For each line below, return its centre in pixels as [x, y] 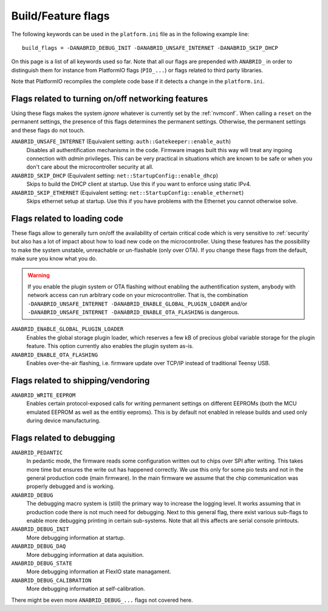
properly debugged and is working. [70, 486]
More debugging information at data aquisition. [85, 554]
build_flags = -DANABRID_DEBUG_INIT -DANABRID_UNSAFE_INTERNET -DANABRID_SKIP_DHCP [150, 48]
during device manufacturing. [63, 421]
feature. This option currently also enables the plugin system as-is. [110, 346]
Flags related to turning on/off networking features [110, 98]
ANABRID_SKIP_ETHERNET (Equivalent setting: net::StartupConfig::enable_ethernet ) [128, 192]
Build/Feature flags [60, 16]
